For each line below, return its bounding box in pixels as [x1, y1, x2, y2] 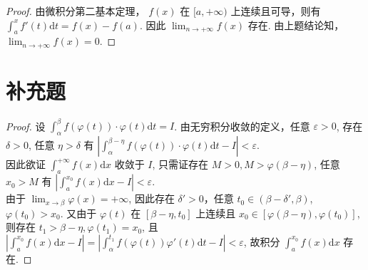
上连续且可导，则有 [230, 4, 321, 18]
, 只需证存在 [152, 157, 209, 172]
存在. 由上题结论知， [247, 17, 344, 32]
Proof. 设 [6, 118, 46, 133]
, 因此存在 [128, 191, 175, 206]
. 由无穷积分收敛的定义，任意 [174, 118, 310, 133]
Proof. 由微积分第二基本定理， [6, 4, 145, 18]
